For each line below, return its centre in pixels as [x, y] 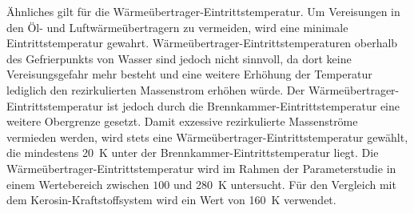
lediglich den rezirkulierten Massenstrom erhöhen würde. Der [156, 89]
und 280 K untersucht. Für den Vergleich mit [285, 184]
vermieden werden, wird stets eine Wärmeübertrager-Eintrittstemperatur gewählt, [207, 137]
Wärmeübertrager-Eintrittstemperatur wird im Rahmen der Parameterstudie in [201, 168]
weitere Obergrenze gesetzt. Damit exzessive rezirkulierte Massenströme [182, 121]
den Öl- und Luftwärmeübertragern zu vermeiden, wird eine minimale [177, 27]
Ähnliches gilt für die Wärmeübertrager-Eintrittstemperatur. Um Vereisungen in [203, 11]
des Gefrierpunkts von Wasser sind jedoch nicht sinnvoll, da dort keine [179, 58]
